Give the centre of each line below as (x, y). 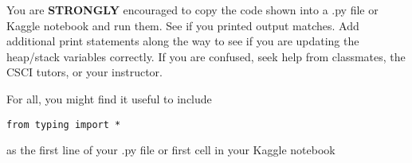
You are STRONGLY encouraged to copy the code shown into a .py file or (192, 10)
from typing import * (64, 124)
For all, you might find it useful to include (109, 98)
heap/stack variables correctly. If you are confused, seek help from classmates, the (206, 56)
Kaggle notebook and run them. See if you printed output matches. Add (183, 25)
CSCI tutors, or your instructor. (84, 72)
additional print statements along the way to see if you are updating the (183, 41)
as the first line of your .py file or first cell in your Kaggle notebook (171, 150)
